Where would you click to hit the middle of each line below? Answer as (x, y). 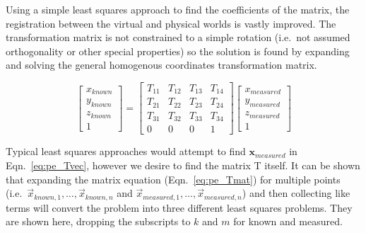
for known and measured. (288, 221)
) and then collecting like (296, 193)
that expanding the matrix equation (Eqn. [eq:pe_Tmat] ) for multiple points (173, 179)
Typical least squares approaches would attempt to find (126, 151)
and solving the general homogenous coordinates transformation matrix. (161, 65)
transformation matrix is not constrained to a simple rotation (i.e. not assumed (178, 37)
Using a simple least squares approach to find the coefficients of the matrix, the (178, 9)
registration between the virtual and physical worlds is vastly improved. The (171, 23)
